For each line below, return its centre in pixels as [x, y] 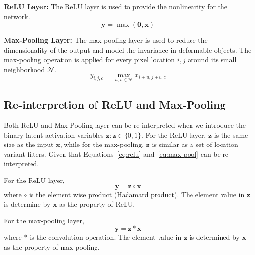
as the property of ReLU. [97, 204]
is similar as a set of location [195, 144]
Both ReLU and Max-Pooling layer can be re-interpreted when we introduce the [125, 125]
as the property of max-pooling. [52, 246]
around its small [212, 59]
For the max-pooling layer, [44, 220]
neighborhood [25, 69]
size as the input [29, 144]
